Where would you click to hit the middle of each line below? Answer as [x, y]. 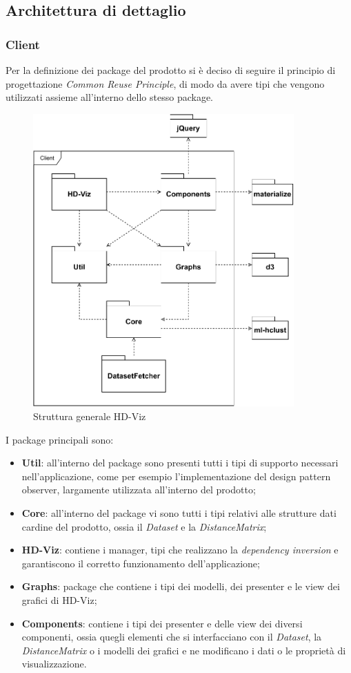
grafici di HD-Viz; [59, 600]
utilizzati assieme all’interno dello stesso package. [109, 97]
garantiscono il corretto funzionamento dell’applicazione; [141, 563]
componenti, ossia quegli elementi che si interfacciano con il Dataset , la [172, 637]
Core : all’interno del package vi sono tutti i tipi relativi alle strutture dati [179, 513]
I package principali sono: [60, 439]
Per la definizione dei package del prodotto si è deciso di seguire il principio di [171, 70]
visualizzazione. [54, 664]
